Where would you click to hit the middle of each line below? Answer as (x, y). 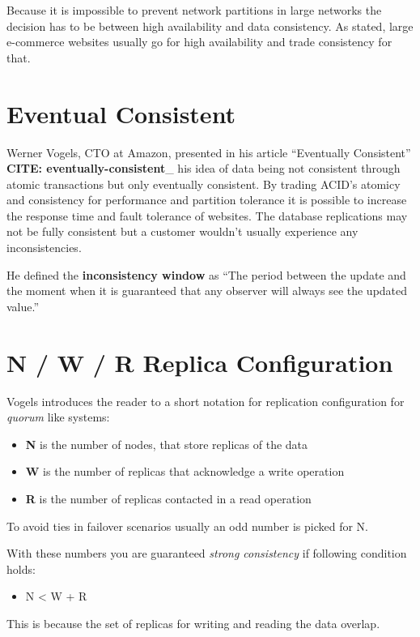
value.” (23, 306)
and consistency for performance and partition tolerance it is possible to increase (207, 200)
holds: (21, 569)
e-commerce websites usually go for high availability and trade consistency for (199, 42)
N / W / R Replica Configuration (200, 362)
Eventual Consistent (121, 113)
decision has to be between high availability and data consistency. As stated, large (210, 26)
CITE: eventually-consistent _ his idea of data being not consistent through (204, 168)
